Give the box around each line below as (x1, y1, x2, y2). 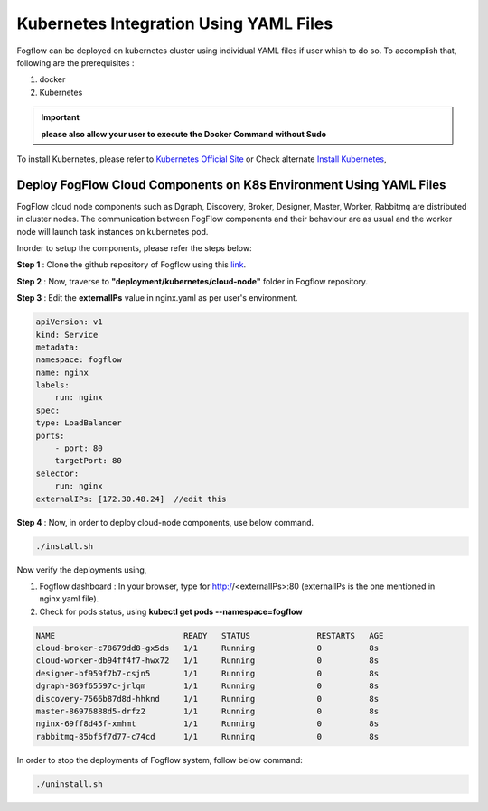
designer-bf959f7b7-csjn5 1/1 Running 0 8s (35, 668, 380, 678)
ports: (35, 430, 65, 441)
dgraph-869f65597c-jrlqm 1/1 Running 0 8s (35, 681, 380, 691)
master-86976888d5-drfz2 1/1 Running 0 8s (35, 706, 380, 717)
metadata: (35, 341, 80, 352)
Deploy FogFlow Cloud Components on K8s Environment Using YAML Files (16, 177, 446, 192)
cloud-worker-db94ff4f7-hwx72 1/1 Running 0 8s (35, 656, 380, 666)
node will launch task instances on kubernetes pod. (16, 226, 209, 237)
